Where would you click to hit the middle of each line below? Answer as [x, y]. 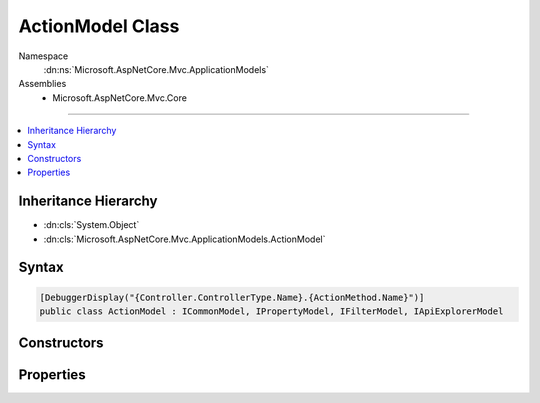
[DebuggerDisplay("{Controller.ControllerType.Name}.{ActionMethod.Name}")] [232, 297]
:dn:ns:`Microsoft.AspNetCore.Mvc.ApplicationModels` [156, 69]
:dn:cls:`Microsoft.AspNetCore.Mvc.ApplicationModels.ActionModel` [184, 239]
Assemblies [42, 84]
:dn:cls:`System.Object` [91, 225]
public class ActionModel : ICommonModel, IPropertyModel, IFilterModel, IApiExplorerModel [271, 311]
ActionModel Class [99, 26]
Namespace [43, 56]
